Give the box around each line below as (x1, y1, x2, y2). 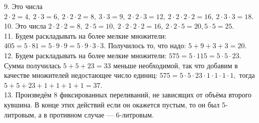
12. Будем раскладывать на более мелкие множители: (4, 50, 167, 60)
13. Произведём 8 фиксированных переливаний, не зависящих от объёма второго (4, 89, 252, 100)
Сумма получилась (4, 60, 61, 70)
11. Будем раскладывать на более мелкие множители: (4, 30, 167, 41)
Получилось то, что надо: (108, 40, 186, 51)
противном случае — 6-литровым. (49, 109, 154, 119)
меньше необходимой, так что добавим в (113, 60, 238, 70)
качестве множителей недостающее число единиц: (4, 70, 157, 80)
